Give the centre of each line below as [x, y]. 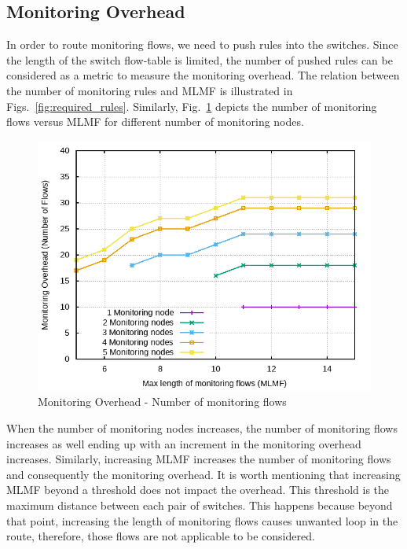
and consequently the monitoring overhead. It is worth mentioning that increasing [203, 474]
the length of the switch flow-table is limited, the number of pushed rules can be [200, 59]
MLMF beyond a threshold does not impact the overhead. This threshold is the [198, 490]
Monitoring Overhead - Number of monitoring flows [162, 402]
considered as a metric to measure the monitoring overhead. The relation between [203, 75]
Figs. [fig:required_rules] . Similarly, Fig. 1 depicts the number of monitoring [192, 106]
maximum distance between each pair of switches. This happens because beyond [200, 505]
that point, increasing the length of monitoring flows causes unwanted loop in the [202, 520]
